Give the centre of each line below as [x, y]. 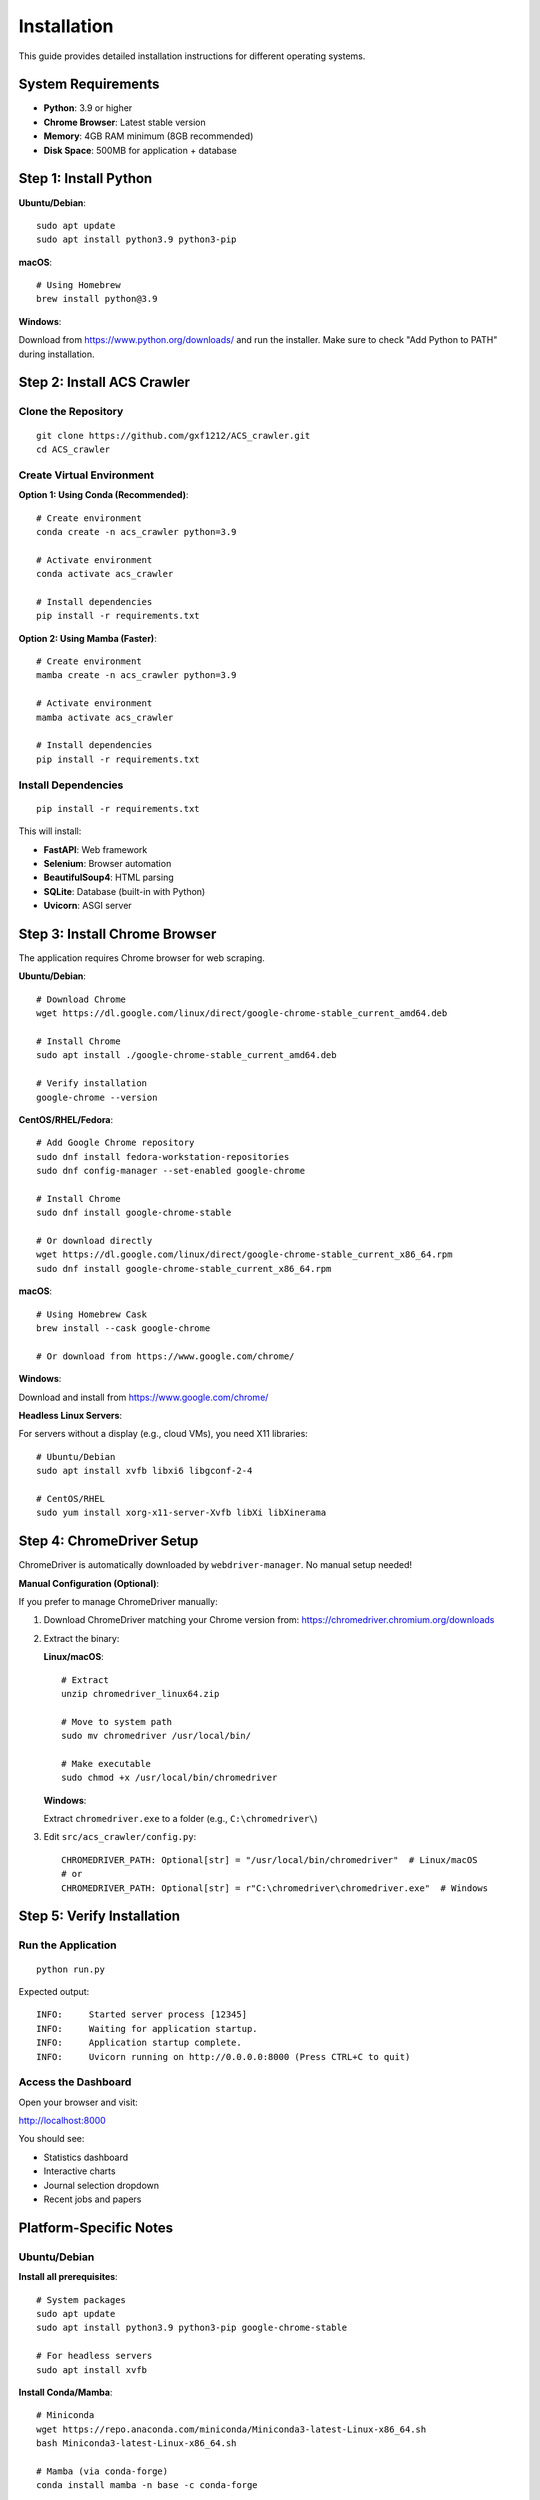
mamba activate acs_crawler [105, 717]
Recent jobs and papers [92, 2199]
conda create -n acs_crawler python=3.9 [136, 531]
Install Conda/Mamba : [65, 2392]
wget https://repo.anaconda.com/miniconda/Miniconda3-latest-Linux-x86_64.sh [231, 2429]
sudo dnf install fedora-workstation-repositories [163, 1156]
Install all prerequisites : [68, 2277]
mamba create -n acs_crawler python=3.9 [136, 675]
